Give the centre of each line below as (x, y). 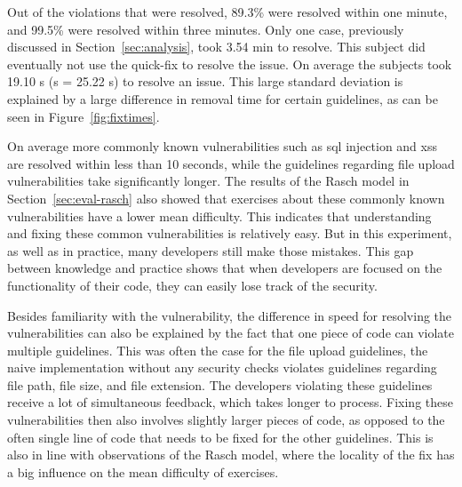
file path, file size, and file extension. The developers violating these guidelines (220, 384)
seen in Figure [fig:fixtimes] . (84, 116)
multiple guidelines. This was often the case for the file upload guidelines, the (218, 350)
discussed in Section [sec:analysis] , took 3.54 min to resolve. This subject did (216, 47)
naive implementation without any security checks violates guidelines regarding (222, 367)
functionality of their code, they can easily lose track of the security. (192, 285)
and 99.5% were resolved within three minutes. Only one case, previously (206, 29)
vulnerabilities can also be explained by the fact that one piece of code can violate (231, 333)
